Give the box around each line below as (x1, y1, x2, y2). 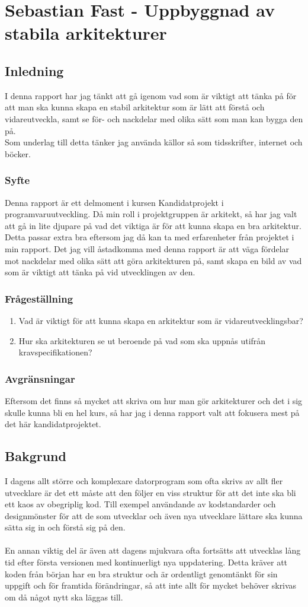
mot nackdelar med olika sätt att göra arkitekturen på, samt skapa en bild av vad (5, 254, 302, 266)
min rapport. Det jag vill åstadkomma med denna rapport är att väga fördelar (5, 242, 290, 255)
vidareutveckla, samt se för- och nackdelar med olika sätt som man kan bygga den (5, 112, 303, 125)
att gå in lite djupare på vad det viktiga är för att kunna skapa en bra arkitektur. (5, 219, 301, 231)
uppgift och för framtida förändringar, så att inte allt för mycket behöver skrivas (5, 579, 297, 592)
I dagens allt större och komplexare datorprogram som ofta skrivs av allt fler (5, 474, 283, 487)
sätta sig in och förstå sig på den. (5, 521, 126, 533)
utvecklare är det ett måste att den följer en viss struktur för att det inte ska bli (5, 486, 296, 498)
